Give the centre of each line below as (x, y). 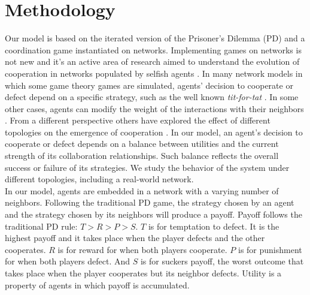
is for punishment (270, 249)
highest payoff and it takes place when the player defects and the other (135, 238)
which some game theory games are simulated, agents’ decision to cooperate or (149, 85)
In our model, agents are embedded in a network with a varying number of (142, 190)
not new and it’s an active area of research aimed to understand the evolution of (152, 61)
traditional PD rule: (41, 226)
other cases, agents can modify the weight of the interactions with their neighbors (154, 108)
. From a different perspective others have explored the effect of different (138, 120)
